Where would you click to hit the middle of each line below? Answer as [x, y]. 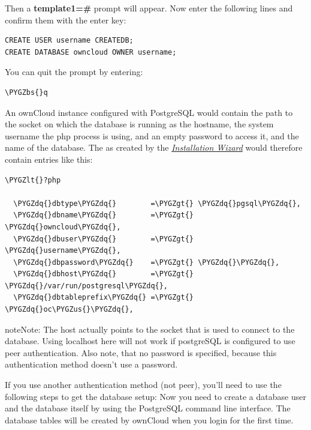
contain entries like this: [49, 159]
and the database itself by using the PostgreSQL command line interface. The [148, 408]
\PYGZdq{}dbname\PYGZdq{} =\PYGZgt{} [103, 215]
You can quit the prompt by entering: [74, 72]
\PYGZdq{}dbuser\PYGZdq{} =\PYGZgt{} [103, 239]
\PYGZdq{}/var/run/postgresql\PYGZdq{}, [87, 286]
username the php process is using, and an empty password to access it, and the [152, 135]
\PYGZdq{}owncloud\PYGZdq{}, [63, 227]
